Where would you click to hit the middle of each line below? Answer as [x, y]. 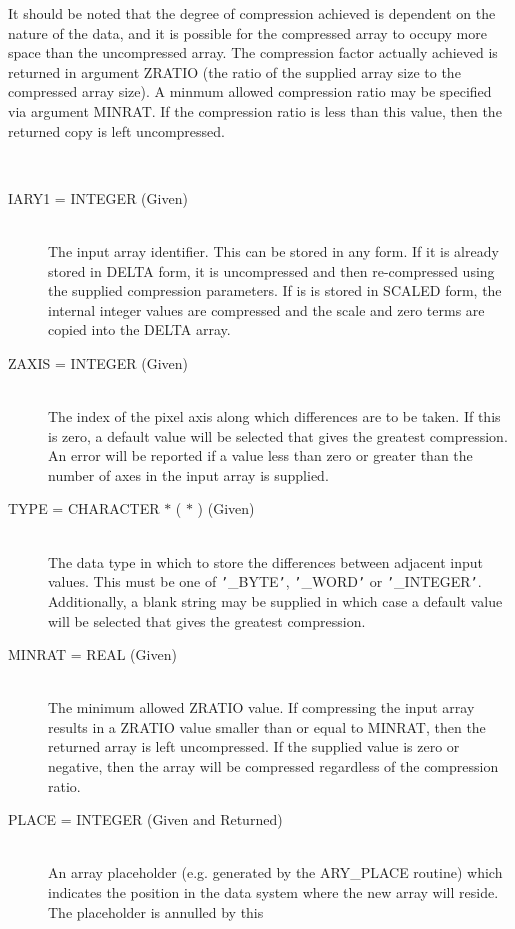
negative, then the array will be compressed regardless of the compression [273, 766]
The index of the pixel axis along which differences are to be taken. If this [274, 416]
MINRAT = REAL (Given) [92, 654]
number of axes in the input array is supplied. [188, 474]
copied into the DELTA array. [139, 329]
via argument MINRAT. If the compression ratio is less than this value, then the [255, 110]
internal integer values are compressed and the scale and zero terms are [266, 309]
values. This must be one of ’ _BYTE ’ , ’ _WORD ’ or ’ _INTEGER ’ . [265, 581]
